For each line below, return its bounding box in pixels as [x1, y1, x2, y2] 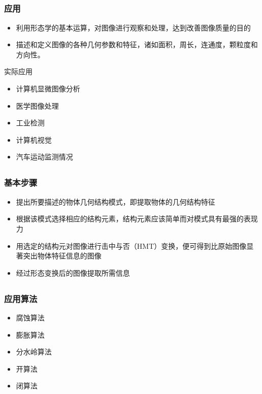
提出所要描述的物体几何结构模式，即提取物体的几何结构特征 [16, 196, 215, 207]
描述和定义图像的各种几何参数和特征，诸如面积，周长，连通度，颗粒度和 [16, 39, 258, 50]
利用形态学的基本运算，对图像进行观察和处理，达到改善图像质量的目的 [16, 22, 251, 32]
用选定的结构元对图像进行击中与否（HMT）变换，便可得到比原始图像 [16, 240, 247, 251]
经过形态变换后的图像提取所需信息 [16, 267, 130, 278]
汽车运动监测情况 [16, 151, 73, 162]
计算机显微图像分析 [16, 83, 80, 94]
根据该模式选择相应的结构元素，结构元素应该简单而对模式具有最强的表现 [16, 213, 258, 224]
